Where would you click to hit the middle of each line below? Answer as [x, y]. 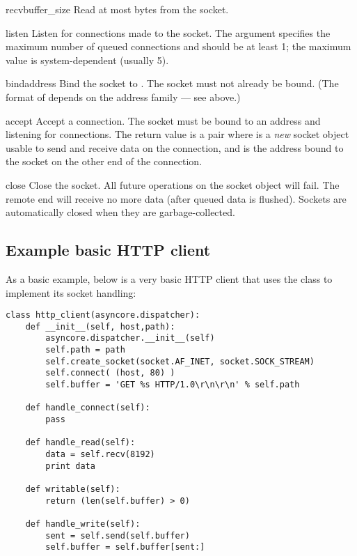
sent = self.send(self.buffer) [118, 535]
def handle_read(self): [80, 443]
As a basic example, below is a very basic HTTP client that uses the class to [169, 278]
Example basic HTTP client [108, 250]
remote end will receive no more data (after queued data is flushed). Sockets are [176, 198]
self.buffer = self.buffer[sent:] [125, 547]
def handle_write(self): [83, 524]
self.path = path [85, 350]
